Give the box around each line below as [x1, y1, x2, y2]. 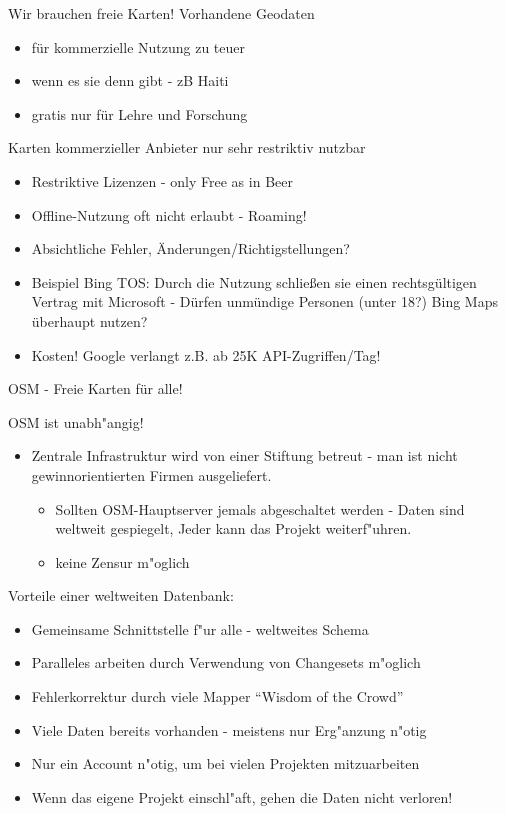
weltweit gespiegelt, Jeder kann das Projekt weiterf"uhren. [55, 518, 412, 539]
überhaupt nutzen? [31, 310, 148, 331]
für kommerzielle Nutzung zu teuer [31, 36, 246, 57]
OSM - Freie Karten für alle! [8, 378, 183, 399]
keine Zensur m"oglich [55, 551, 190, 572]
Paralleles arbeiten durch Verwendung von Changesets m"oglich [31, 652, 421, 673]
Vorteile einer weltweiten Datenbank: [8, 585, 234, 606]
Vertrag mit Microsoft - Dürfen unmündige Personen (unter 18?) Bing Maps [31, 291, 498, 312]
